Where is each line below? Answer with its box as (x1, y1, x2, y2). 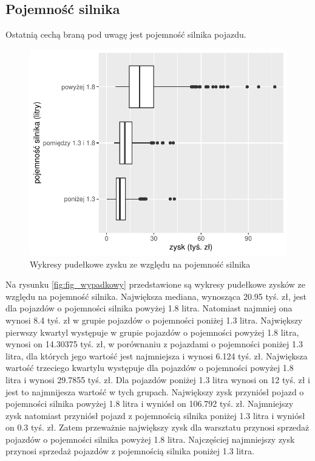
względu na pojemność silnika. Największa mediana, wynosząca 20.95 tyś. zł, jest (5, 289, 307, 302)
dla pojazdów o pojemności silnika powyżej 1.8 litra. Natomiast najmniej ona (5, 302, 293, 314)
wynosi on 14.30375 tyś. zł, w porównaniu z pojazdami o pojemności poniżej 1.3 (5, 338, 303, 350)
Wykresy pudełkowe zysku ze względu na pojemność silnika (30, 257, 251, 270)
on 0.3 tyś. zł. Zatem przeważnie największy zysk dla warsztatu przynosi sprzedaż (5, 421, 310, 434)
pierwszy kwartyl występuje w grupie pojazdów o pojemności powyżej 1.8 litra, (5, 325, 299, 338)
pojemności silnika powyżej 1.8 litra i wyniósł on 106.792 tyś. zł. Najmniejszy (5, 397, 294, 410)
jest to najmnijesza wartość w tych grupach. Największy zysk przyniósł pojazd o (5, 385, 304, 398)
